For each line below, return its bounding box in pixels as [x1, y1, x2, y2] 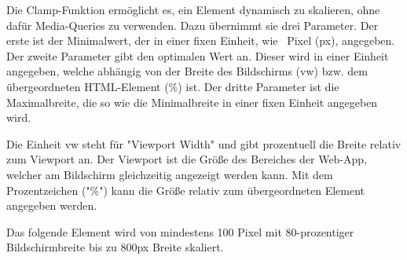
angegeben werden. [6, 197, 97, 214]
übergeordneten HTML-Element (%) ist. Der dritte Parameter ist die [6, 78, 339, 94]
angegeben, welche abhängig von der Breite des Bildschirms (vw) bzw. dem [6, 63, 368, 79]
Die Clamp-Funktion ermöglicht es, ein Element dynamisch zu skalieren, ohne [6, 2, 380, 17]
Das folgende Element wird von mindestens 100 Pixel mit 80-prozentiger [6, 223, 354, 240]
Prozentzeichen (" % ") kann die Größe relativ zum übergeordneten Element [6, 181, 365, 198]
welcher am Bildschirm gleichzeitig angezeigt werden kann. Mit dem [6, 166, 333, 182]
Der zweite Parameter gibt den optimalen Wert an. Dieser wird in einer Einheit [6, 47, 389, 64]
